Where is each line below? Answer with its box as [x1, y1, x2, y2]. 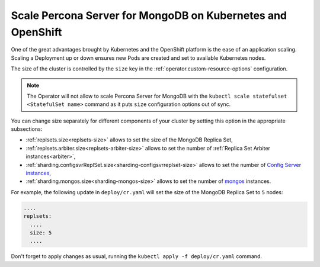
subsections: [11, 126, 43, 133]
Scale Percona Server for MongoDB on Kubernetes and [11, 9, 287, 22]
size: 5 [30, 229, 52, 236]
